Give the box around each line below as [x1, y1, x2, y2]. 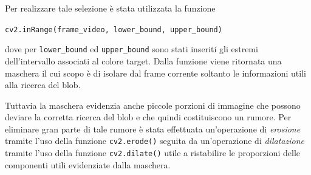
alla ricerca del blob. [5, 78, 81, 91]
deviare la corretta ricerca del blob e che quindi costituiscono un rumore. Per [5, 111, 292, 123]
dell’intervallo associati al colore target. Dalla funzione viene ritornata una [5, 54, 282, 67]
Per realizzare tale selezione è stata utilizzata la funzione [5, 2, 216, 14]
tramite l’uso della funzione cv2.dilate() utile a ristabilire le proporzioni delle [5, 146, 301, 159]
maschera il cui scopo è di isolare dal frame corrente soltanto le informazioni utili [5, 66, 306, 79]
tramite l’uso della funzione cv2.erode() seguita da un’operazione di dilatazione [5, 134, 304, 147]
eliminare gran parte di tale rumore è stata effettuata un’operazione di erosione [5, 122, 301, 135]
